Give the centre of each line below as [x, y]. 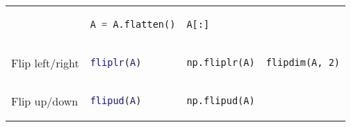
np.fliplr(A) [221, 62]
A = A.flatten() [133, 24]
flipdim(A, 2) [303, 63]
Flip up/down [45, 101]
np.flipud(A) [221, 100]
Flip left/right [45, 62]
